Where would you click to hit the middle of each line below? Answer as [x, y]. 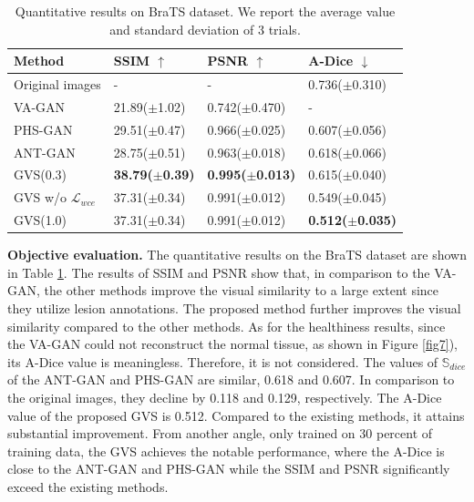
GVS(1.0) [41, 220]
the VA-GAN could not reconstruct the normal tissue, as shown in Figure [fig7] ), [232, 344]
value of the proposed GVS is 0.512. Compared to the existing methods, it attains [236, 415]
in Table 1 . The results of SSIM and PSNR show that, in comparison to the [219, 272]
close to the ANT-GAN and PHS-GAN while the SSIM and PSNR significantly [229, 469]
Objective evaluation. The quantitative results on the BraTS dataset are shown [237, 255]
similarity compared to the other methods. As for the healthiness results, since [227, 326]
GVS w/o [41, 197]
